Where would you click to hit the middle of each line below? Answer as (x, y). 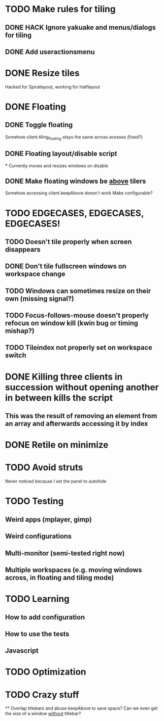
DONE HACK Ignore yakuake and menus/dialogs (81, 27)
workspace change (35, 274)
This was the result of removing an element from (81, 416)
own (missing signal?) (40, 299)
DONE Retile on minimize (57, 445)
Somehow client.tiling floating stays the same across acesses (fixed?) (74, 137)
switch (16, 356)
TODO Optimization (46, 672)
